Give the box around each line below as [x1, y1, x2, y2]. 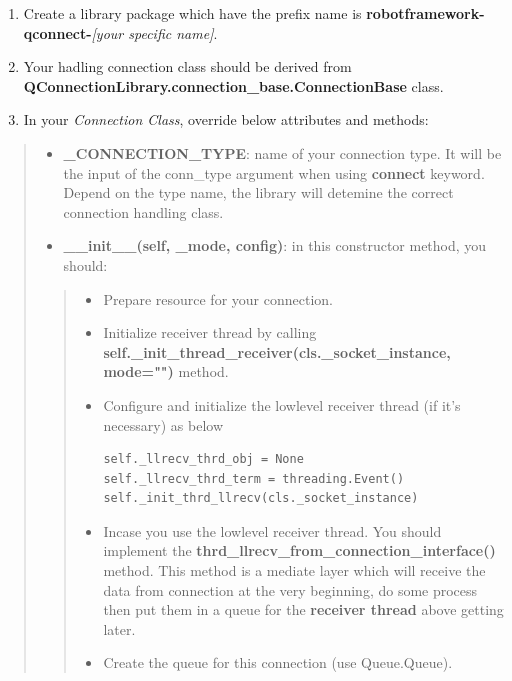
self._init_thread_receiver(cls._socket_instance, [103, 341, 451, 362]
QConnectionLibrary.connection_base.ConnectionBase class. [23, 75, 444, 96]
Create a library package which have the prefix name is [23, 3, 362, 23]
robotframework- [366, 3, 485, 23]
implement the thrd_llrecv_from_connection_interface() [103, 540, 496, 561]
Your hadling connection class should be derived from [23, 56, 352, 77]
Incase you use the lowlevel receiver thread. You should [103, 520, 442, 541]
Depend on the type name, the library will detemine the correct [63, 182, 454, 203]
